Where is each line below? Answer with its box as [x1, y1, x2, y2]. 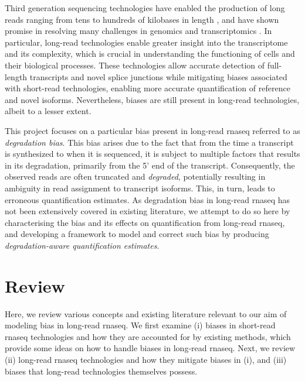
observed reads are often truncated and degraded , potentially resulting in [5, 170, 266, 183]
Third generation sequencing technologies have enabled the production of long [5, 2, 285, 13]
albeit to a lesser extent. [5, 105, 91, 117]
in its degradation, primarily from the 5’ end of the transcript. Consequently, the [5, 159, 295, 171]
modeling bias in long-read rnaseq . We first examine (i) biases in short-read [5, 319, 276, 331]
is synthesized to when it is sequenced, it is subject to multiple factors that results [5, 147, 300, 160]
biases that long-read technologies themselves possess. [5, 365, 198, 377]
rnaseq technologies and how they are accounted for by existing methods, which [5, 330, 291, 342]
